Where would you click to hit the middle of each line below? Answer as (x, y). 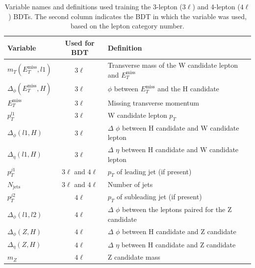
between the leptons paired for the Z (177, 209)
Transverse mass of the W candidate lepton (173, 65)
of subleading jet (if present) (159, 197)
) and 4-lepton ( (216, 6)
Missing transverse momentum (153, 102)
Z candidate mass (134, 257)
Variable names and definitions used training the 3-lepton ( (93, 6)
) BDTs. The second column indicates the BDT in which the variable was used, (127, 16)
